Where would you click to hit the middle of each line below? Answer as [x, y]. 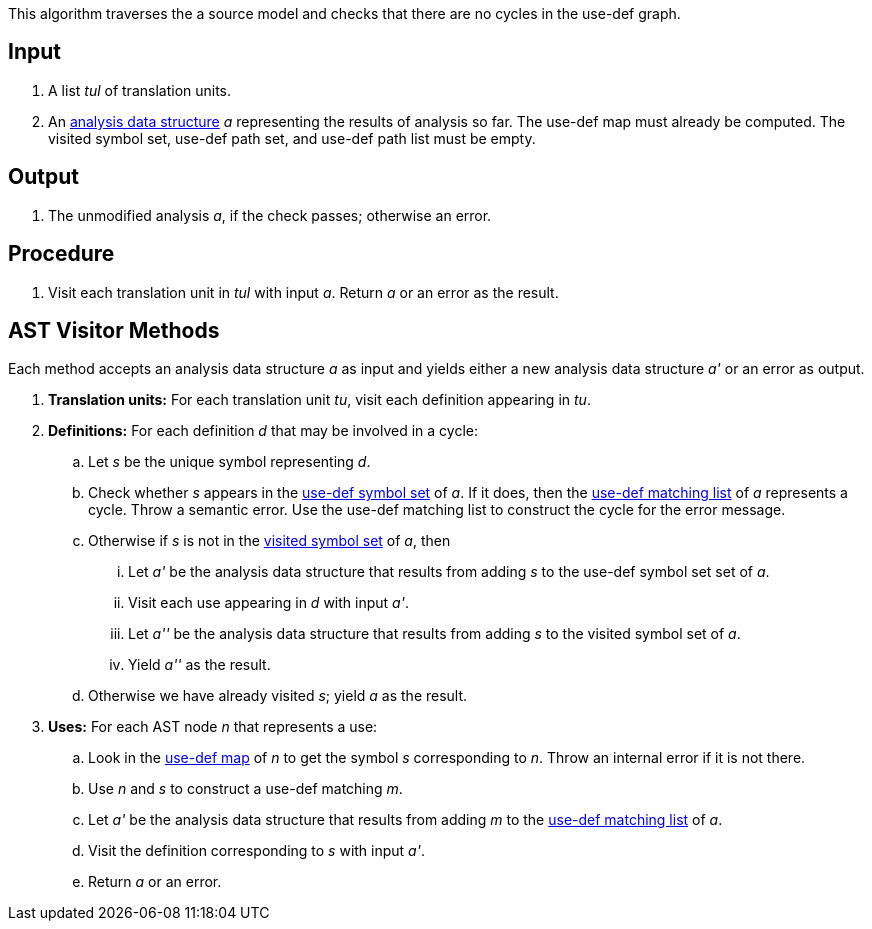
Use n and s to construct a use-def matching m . [245, 789]
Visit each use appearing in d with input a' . [268, 603]
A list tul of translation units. [140, 90]
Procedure [61, 254]
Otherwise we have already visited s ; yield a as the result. [278, 696]
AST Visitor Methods [114, 330]
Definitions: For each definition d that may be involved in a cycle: [263, 431]
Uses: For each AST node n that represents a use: [213, 727]
